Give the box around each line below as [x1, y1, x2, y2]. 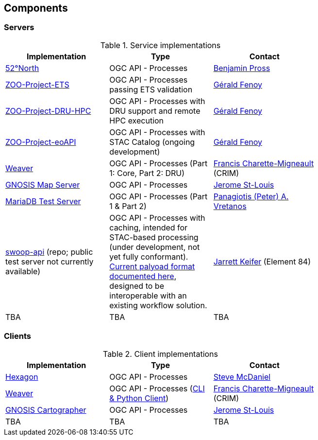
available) [5, 266, 41, 276]
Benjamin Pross [213, 63, 270, 73]
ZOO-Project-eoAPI [5, 137, 76, 147]
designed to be [109, 281, 164, 291]
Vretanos [213, 201, 247, 211]
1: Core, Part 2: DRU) [109, 168, 185, 178]
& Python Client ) [109, 393, 169, 403]
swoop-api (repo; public [5, 246, 93, 257]
